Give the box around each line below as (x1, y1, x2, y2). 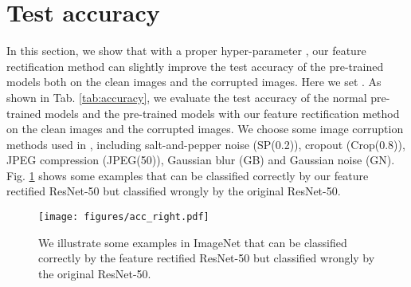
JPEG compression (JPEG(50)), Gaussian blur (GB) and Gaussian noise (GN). (6, 151, 395, 168)
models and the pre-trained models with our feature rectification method (45, 104, 400, 121)
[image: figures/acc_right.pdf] (38, 211, 209, 223)
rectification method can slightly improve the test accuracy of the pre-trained (6, 57, 384, 74)
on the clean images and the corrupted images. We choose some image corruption (6, 120, 404, 137)
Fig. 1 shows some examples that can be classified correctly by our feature (6, 167, 369, 183)
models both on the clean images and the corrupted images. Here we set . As (6, 73, 382, 90)
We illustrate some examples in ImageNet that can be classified (38, 234, 347, 250)
